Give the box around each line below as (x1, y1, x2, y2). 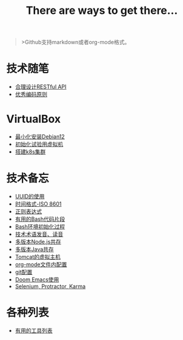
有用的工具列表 (15, 327, 53, 334)
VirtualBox (6, 113, 61, 126)
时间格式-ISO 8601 (15, 200, 62, 208)
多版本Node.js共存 (15, 238, 62, 245)
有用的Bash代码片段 (15, 215, 65, 223)
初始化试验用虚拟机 (15, 140, 64, 148)
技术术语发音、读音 (15, 230, 64, 238)
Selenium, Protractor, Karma (15, 283, 86, 290)
